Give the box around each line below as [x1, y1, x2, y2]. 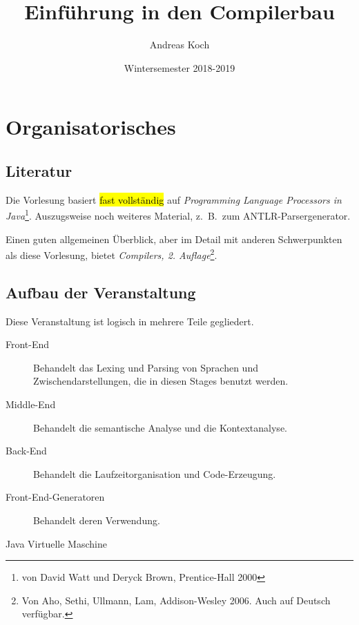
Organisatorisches [6, 113, 176, 141]
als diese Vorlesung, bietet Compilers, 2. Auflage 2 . [6, 246, 217, 262]
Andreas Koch [149, 37, 210, 52]
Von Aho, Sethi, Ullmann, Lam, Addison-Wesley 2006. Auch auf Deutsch [21, 593, 331, 607]
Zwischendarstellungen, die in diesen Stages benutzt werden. [33, 374, 289, 388]
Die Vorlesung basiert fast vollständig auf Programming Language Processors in [6, 192, 342, 206]
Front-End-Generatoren [6, 490, 105, 504]
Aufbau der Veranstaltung [6, 281, 196, 302]
